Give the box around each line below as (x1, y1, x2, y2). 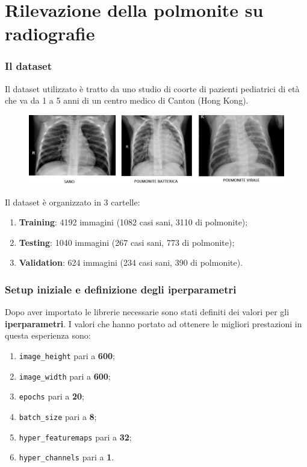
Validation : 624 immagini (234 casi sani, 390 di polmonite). (19, 256, 243, 269)
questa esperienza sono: (5, 329, 91, 342)
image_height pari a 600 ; (19, 349, 115, 362)
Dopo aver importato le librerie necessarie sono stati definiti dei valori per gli (5, 306, 290, 318)
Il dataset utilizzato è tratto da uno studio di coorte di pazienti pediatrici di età (5, 82, 300, 95)
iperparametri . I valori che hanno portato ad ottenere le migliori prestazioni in (5, 317, 302, 330)
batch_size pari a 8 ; (19, 410, 97, 422)
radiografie (5, 21, 95, 46)
